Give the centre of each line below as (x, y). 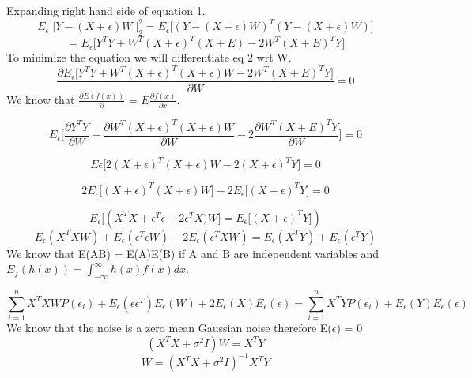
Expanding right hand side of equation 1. (106, 10)
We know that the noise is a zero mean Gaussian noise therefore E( (169, 328)
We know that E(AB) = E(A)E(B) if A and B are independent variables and (193, 253)
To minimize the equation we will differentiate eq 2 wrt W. (149, 57)
